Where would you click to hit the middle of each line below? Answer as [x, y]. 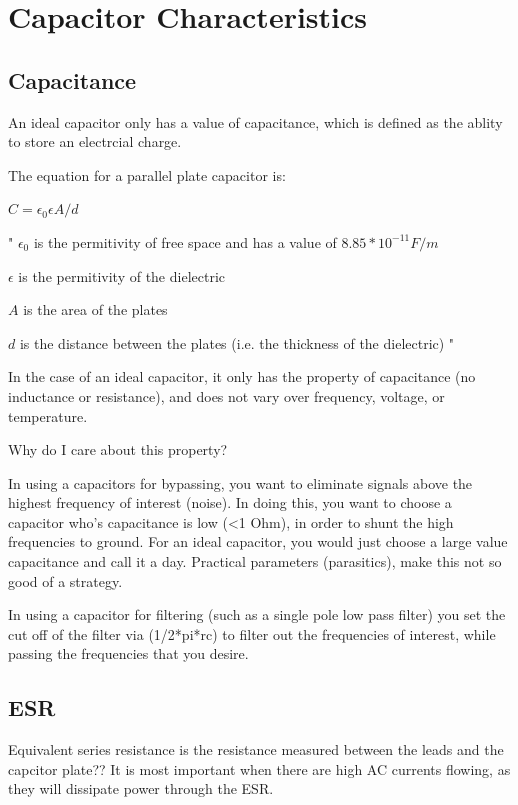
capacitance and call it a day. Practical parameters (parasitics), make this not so [255, 561]
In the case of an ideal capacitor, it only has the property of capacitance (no [242, 376]
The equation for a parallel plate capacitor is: [147, 174]
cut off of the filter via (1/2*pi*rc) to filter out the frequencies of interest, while [252, 633]
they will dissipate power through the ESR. [141, 788]
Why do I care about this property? [118, 449]
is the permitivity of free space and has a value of [185, 241]
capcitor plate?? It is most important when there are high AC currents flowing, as [259, 768]
